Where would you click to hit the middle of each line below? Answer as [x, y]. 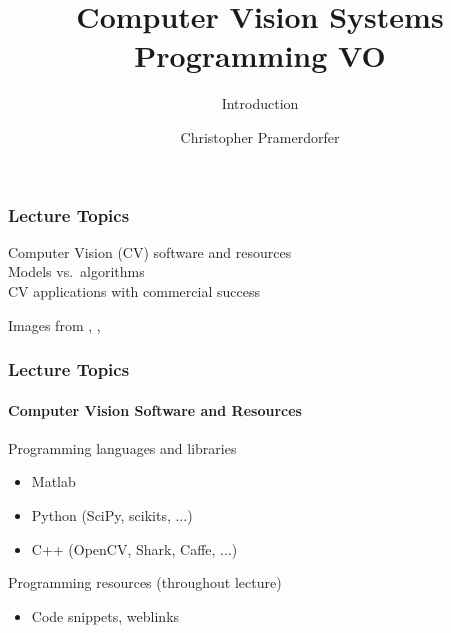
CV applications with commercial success [134, 290]
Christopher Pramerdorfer [260, 136]
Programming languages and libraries [122, 447]
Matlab [53, 481]
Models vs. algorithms [76, 271]
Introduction [260, 103]
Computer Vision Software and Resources [155, 409]
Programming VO [260, 55]
